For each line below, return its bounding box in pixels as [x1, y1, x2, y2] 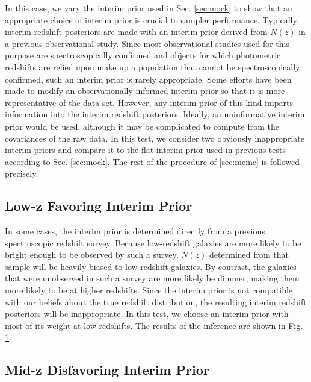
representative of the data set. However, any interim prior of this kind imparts [5, 96, 293, 108]
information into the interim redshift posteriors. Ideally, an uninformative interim [5, 108, 305, 121]
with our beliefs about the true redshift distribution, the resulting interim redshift [5, 295, 307, 308]
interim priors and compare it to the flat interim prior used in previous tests [5, 143, 286, 156]
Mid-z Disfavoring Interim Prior [5, 360, 209, 379]
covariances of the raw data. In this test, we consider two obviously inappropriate [5, 131, 304, 144]
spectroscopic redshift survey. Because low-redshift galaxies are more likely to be [5, 236, 301, 249]
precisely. [5, 167, 38, 180]
